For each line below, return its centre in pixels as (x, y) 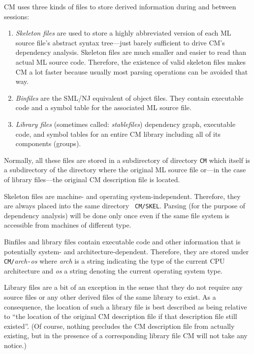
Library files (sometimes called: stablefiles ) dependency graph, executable (126, 124)
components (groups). (48, 143)
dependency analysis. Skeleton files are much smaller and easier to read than (131, 52)
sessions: (16, 16)
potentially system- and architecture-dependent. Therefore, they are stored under (127, 251)
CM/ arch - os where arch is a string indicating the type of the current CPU (114, 261)
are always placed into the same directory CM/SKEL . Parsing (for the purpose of (125, 206)
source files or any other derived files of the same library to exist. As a (110, 297)
